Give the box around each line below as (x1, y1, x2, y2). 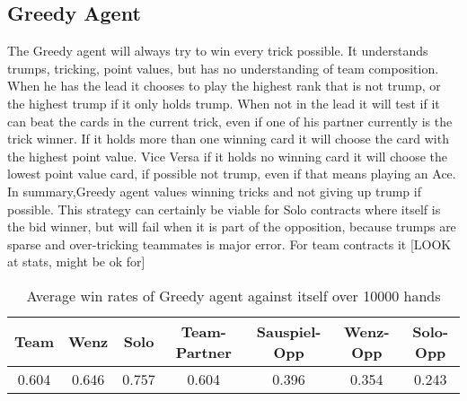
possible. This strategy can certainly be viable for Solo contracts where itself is (7, 199, 441, 218)
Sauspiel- (256, 320, 322, 342)
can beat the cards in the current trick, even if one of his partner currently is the (7, 111, 453, 130)
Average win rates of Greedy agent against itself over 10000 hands (26, 284, 441, 306)
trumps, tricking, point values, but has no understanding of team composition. (7, 58, 439, 77)
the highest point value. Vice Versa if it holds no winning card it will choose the (7, 146, 447, 165)
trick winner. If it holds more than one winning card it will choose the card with (7, 129, 449, 148)
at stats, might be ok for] (7, 252, 145, 271)
